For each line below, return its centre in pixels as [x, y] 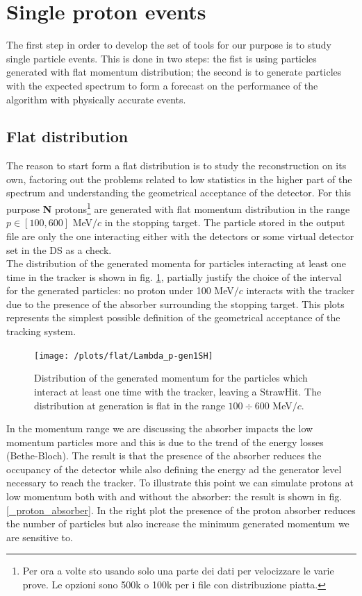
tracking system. [41, 331]
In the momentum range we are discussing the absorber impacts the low [160, 428]
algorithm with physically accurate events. [96, 99]
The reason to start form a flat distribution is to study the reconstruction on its [176, 165]
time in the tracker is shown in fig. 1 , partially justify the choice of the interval [174, 276]
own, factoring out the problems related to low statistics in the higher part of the [179, 179]
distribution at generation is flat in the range [130, 405]
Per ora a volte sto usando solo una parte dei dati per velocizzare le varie [178, 571]
